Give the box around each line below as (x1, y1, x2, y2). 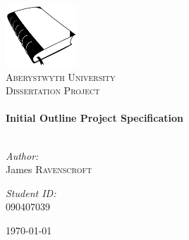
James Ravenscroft (6, 162, 92, 177)
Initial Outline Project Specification (6, 110, 183, 125)
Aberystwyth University (6, 69, 116, 84)
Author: (6, 148, 39, 163)
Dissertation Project (6, 83, 100, 98)
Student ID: (6, 185, 56, 200)
